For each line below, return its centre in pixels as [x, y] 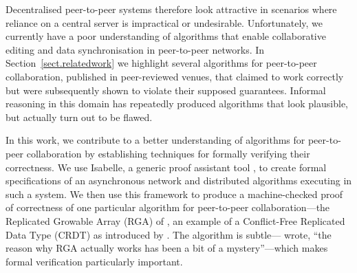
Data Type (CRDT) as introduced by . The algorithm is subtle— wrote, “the [169, 234]
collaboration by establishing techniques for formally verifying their [168, 153]
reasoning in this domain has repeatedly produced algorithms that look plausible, [177, 103]
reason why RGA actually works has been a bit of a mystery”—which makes [167, 248]
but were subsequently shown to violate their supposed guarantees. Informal [166, 90]
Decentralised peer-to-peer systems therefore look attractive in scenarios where [171, 9]
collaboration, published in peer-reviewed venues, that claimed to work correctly [175, 76]
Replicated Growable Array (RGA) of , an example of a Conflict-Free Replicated [175, 220]
